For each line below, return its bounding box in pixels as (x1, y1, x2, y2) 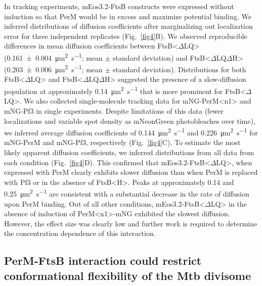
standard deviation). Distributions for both (113, 64, 246, 74)
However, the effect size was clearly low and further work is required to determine (4, 218, 257, 228)
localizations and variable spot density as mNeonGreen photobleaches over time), (4, 115, 255, 126)
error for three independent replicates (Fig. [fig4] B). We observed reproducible (4, 30, 247, 41)
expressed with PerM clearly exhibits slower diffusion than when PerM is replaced (4, 167, 258, 177)
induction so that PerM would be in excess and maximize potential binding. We (4, 11, 251, 21)
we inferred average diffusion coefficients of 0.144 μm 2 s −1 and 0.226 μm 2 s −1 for (4, 126, 258, 137)
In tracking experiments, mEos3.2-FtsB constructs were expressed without (4, 1, 234, 11)
